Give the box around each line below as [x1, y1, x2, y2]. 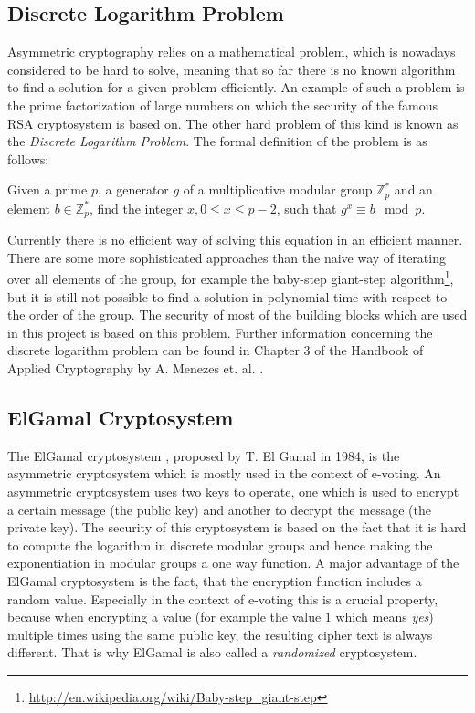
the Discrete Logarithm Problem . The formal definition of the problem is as [7, 131, 427, 151]
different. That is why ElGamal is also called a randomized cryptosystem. [7, 643, 417, 662]
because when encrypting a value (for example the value [7, 607, 322, 626]
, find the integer [89, 198, 184, 217]
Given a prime [7, 180, 88, 199]
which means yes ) [335, 607, 434, 626]
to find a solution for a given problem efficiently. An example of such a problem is [7, 78, 465, 97]
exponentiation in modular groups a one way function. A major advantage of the [7, 553, 459, 572]
